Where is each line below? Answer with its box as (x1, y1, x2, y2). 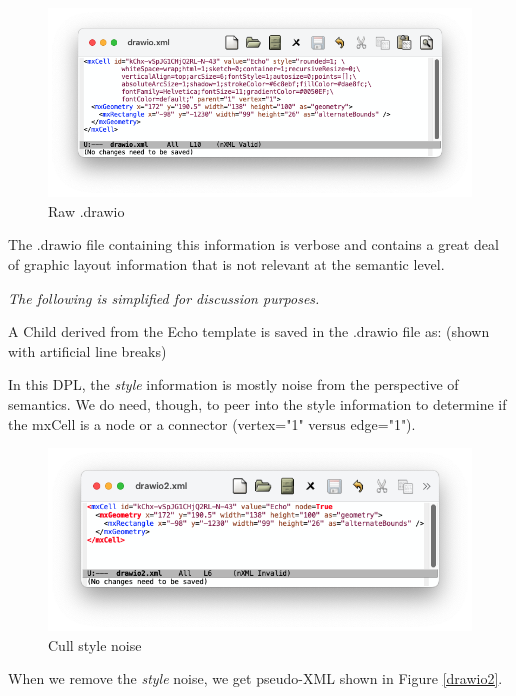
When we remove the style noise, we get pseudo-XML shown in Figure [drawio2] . (8, 668, 503, 689)
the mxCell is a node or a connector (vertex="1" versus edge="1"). (8, 413, 416, 434)
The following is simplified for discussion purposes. (8, 287, 320, 308)
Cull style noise (48, 634, 142, 655)
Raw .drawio (48, 200, 125, 221)
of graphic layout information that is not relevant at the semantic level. (8, 254, 445, 275)
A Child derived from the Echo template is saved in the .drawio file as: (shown (8, 321, 490, 342)
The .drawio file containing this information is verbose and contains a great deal (8, 234, 499, 255)
